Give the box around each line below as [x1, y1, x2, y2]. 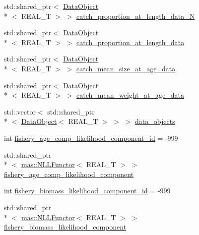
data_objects [135, 116, 175, 126]
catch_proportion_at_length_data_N [76, 10, 195, 21]
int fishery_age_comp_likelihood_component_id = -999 [4, 132, 178, 143]
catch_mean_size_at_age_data [76, 63, 176, 73]
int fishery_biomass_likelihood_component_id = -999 [4, 185, 171, 196]
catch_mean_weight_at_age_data [76, 90, 185, 100]
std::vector [4, 106, 36, 117]
